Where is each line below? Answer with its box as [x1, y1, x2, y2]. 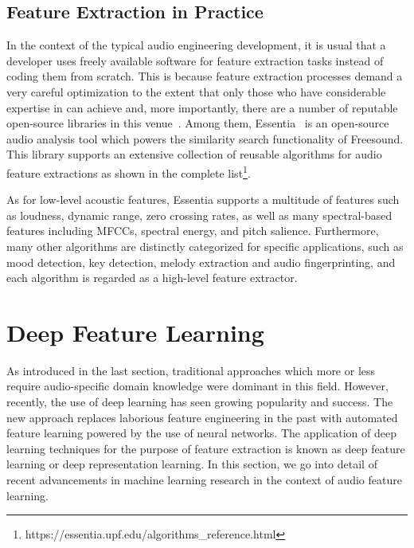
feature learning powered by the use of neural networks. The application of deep [6, 425, 396, 441]
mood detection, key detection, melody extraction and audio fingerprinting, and [6, 253, 396, 270]
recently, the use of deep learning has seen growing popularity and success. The [6, 393, 393, 410]
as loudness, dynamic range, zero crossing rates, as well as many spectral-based [6, 206, 393, 223]
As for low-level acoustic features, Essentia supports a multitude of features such [6, 191, 400, 208]
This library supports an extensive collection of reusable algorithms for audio [6, 146, 382, 162]
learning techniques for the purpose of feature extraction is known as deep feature [6, 440, 405, 456]
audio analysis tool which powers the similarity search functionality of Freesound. [6, 130, 404, 147]
